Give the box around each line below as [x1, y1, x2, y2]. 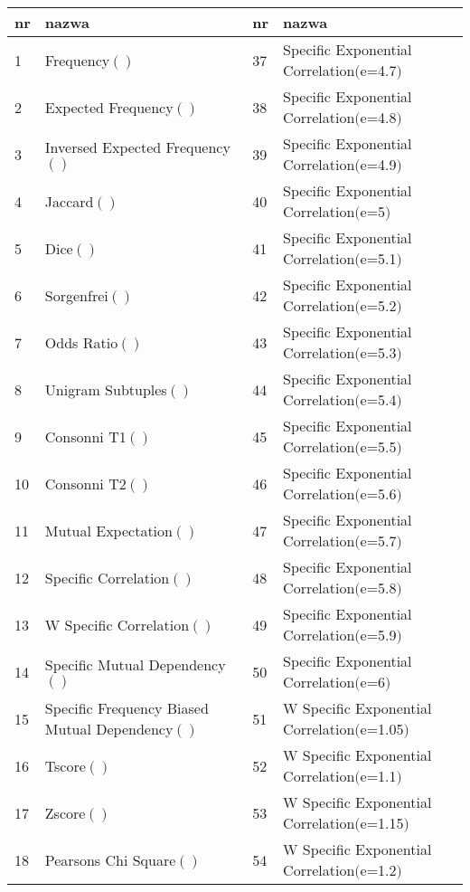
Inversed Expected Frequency [44, 136, 230, 157]
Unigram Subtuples [44, 378, 167, 400]
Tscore [44, 754, 86, 776]
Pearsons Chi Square [44, 849, 176, 870]
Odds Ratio [44, 331, 118, 353]
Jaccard [44, 190, 94, 212]
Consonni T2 [44, 472, 127, 494]
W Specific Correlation [44, 613, 190, 635]
